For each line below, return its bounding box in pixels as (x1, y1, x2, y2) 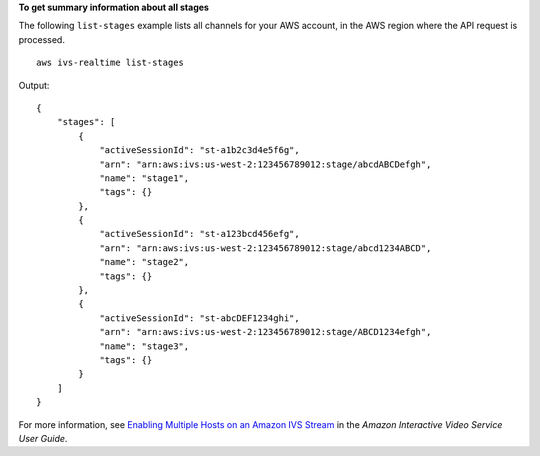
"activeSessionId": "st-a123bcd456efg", (99, 228, 300, 240)
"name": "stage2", (99, 256, 190, 268)
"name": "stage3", (99, 340, 190, 352)
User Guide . (18, 432, 68, 444)
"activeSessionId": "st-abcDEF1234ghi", (99, 312, 300, 324)
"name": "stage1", (99, 172, 190, 184)
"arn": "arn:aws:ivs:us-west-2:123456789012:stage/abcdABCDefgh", (99, 158, 432, 170)
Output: (18, 79, 50, 91)
